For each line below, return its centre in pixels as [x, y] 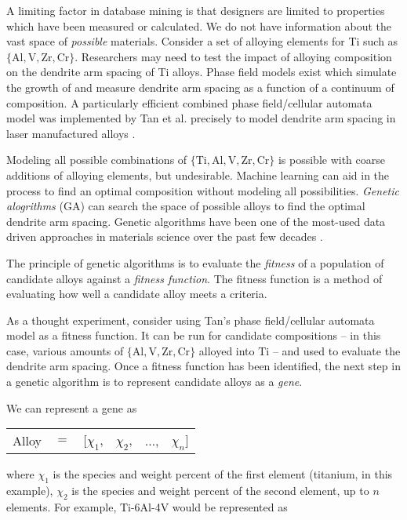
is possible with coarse [331, 160]
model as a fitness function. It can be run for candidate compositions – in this [194, 335]
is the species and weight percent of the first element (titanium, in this [223, 474]
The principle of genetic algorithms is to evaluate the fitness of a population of [195, 262]
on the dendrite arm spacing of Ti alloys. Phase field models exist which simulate [202, 72]
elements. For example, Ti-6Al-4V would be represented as [147, 507]
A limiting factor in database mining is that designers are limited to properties [196, 10]
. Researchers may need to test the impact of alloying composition [233, 56]
